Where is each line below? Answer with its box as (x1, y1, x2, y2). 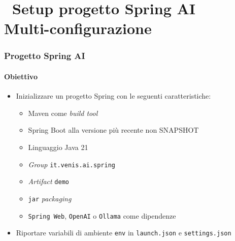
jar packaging (28, 193, 72, 203)
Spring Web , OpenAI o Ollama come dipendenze (28, 210, 176, 221)
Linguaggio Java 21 (28, 141, 88, 152)
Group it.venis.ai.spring (28, 159, 115, 169)
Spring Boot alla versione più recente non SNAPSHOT (28, 125, 199, 135)
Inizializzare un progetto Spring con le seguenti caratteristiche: (16, 91, 211, 101)
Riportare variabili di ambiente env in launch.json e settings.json (16, 227, 231, 238)
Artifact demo (28, 176, 69, 187)
